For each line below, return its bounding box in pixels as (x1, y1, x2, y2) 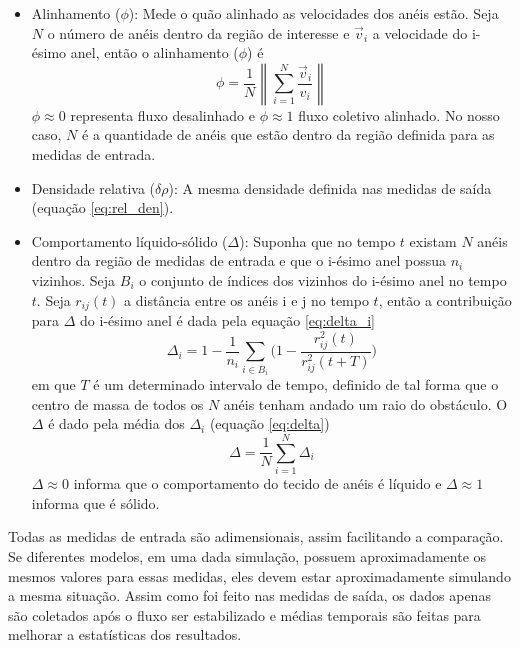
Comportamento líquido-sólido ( (31, 230, 228, 251)
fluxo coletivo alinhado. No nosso (298, 104, 500, 125)
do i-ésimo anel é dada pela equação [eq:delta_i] (80, 309, 375, 330)
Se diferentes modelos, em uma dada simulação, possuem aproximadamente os (8, 545, 487, 566)
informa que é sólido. (31, 492, 160, 513)
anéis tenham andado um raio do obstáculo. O (223, 393, 508, 414)
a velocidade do (372, 22, 468, 43)
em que (31, 374, 76, 395)
